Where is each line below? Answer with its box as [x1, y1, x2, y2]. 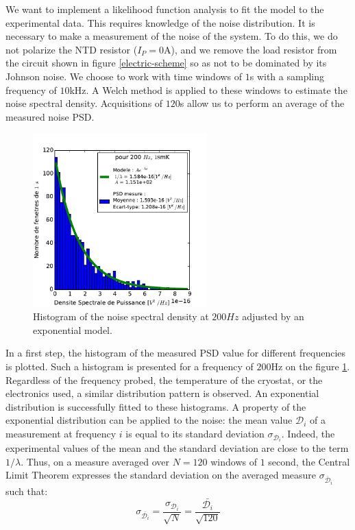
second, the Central [268, 454, 350, 468]
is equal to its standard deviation [125, 426, 265, 441]
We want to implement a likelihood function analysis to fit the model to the [5, 2, 324, 16]
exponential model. [33, 322, 112, 337]
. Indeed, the [281, 426, 335, 441]
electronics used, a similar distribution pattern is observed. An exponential [5, 386, 319, 400]
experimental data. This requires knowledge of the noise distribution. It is [5, 15, 315, 29]
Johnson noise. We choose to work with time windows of [5, 69, 243, 83]
